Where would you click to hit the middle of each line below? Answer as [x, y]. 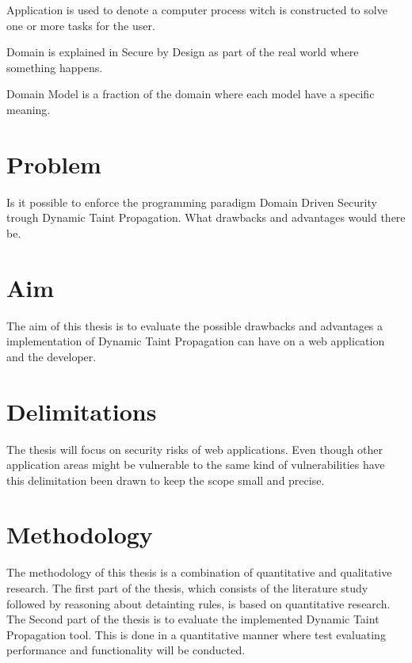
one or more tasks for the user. [81, 25]
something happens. [55, 67]
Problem [54, 164]
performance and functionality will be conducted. [126, 650]
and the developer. [51, 356]
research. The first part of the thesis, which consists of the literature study [187, 588]
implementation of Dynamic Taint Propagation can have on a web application [196, 341]
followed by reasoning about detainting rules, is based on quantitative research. [198, 603]
